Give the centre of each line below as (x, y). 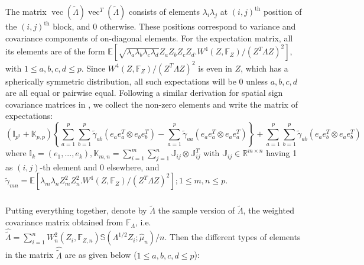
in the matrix (30, 255)
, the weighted (269, 210)
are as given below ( (101, 255)
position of (282, 11)
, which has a (264, 68)
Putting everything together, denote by (76, 210)
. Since (93, 68)
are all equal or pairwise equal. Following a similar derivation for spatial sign (144, 93)
